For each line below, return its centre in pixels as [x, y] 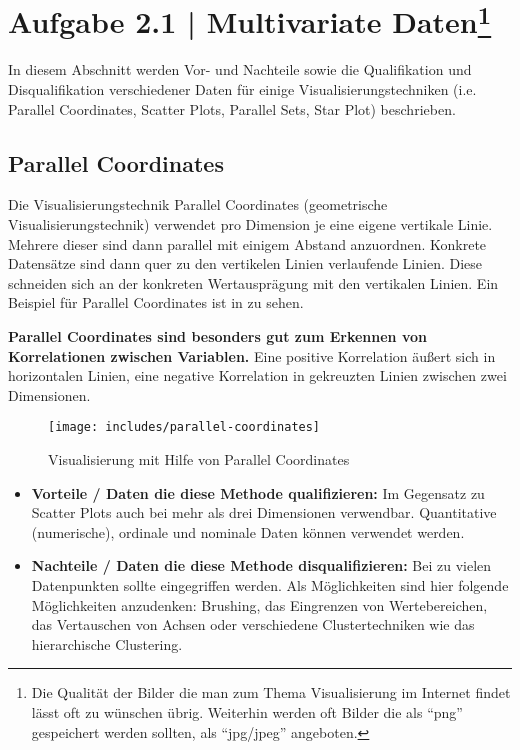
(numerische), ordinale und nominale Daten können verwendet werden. [248, 531]
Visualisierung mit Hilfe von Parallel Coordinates [199, 459]
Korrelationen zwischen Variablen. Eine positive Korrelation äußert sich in [252, 355]
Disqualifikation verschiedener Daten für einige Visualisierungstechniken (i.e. [242, 89]
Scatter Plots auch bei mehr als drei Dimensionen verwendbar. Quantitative [264, 512]
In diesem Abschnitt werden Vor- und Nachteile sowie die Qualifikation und [240, 69]
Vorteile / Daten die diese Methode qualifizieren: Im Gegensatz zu [258, 492]
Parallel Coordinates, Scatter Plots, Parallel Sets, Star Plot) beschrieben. [232, 108]
